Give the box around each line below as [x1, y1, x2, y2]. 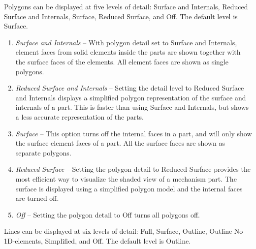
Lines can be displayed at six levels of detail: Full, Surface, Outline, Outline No [4, 226, 243, 236]
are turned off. [15, 193, 59, 203]
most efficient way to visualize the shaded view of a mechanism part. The [15, 173, 237, 184]
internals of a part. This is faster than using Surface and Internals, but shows [15, 102, 249, 112]
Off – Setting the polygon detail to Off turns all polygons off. [15, 209, 200, 219]
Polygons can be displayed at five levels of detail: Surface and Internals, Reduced [4, 1, 248, 11]
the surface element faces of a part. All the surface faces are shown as [15, 138, 225, 148]
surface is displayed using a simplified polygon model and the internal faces [15, 183, 243, 193]
